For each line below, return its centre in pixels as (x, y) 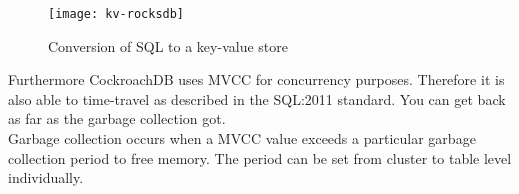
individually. (46, 177)
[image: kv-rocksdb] (116, 14)
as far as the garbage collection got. (117, 118)
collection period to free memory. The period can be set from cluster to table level (260, 157)
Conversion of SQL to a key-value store (168, 45)
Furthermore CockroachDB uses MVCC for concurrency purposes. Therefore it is (256, 79)
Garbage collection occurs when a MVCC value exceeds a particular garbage (242, 138)
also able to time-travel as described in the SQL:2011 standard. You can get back (257, 98)
